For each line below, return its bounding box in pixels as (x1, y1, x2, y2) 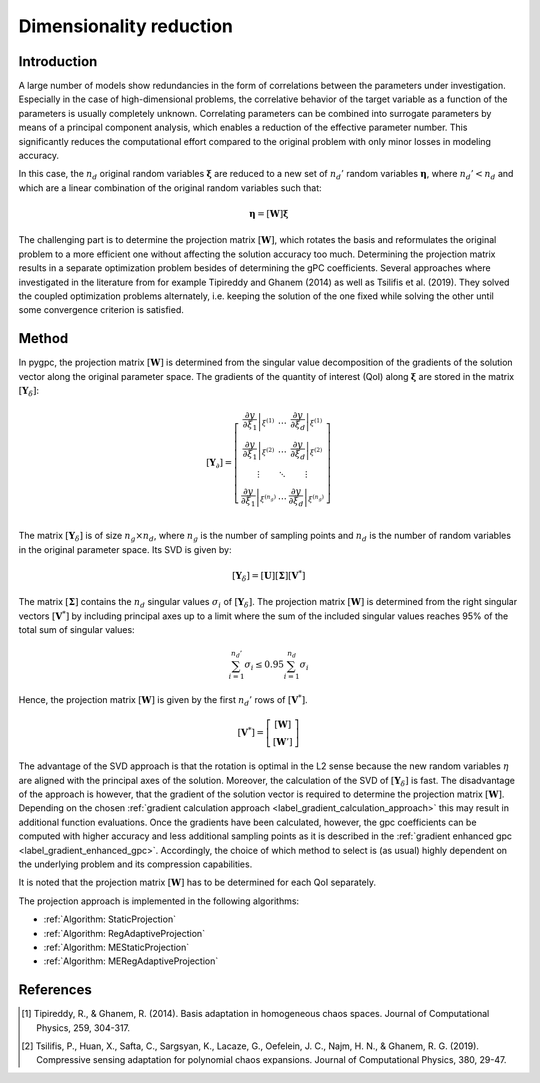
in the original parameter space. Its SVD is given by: (18, 543, 232, 555)
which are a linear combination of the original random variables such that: (18, 181, 322, 194)
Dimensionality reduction (18, 15, 234, 37)
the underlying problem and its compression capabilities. (18, 858, 253, 870)
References (18, 981, 92, 999)
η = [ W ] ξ (248, 208, 289, 219)
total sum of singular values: (18, 624, 135, 636)
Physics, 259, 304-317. (36, 1021, 130, 1034)
